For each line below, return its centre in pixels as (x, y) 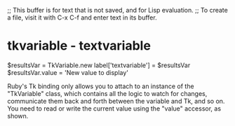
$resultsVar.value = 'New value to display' (68, 72)
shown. (18, 115)
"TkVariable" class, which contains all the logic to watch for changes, (107, 93)
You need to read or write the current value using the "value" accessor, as (114, 108)
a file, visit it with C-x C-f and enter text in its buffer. (82, 17)
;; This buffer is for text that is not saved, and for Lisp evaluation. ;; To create (117, 10)
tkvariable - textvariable (79, 46)
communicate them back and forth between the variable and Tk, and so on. (116, 101)
